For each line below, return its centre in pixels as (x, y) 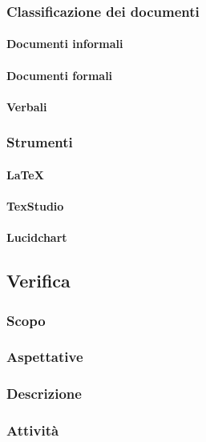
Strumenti (40, 142)
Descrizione (44, 394)
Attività (33, 430)
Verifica (38, 281)
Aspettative (45, 357)
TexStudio (35, 206)
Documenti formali (60, 75)
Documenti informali (65, 44)
